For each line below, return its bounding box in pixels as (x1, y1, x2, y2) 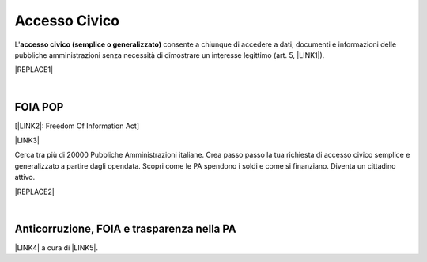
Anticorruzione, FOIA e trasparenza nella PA (14, 222, 236, 235)
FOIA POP (14, 100, 64, 114)
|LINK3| (14, 135, 40, 146)
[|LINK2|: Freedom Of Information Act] (14, 121, 140, 131)
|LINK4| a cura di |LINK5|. (14, 242, 99, 253)
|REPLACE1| (14, 65, 54, 74)
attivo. (14, 173, 36, 182)
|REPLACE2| (14, 187, 55, 196)
